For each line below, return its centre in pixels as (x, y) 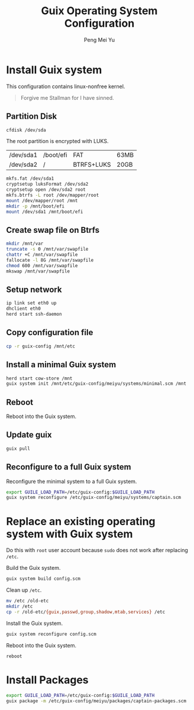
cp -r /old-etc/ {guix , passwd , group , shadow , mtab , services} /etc (86, 612)
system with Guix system (69, 534)
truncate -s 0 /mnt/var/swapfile (47, 249)
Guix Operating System (99, 11)
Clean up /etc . (24, 590)
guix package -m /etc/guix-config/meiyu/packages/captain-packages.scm (96, 701)
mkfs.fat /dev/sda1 (30, 179)
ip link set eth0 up (32, 303)
